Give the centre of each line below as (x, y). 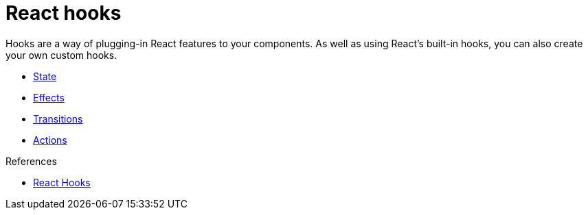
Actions (50, 140)
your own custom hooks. (61, 55)
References (31, 161)
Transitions (58, 118)
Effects (49, 97)
